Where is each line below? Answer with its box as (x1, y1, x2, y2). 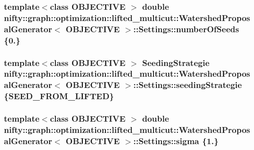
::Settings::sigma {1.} (133, 134, 219, 147)
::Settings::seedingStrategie (133, 79, 242, 91)
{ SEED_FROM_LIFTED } (4, 90, 114, 102)
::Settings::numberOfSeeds (133, 22, 239, 35)
